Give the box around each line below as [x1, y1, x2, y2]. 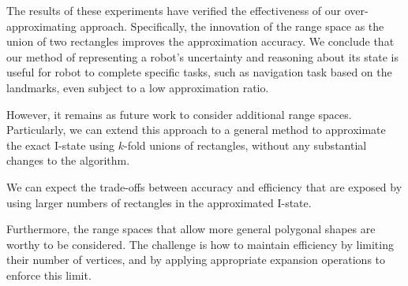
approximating [6, 17, 77, 34]
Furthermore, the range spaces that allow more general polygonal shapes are [6, 221, 376, 237]
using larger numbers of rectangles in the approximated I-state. [6, 194, 312, 210]
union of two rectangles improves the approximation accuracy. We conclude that [6, 33, 395, 50]
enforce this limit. [6, 266, 92, 283]
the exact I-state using [6, 136, 115, 153]
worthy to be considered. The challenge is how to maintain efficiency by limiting [6, 236, 394, 252]
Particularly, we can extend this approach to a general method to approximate [6, 121, 386, 138]
